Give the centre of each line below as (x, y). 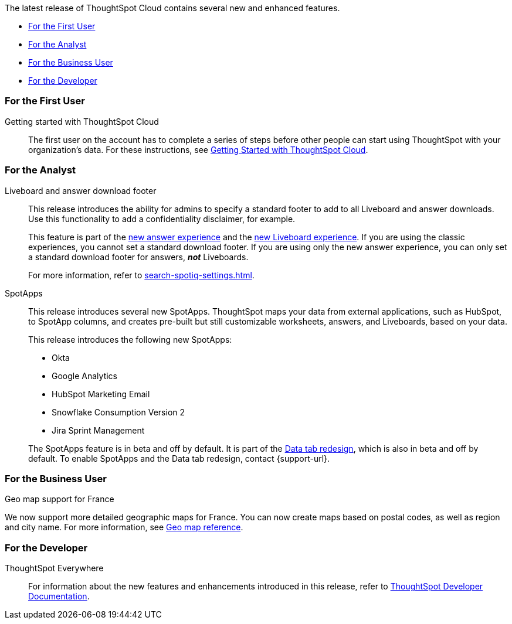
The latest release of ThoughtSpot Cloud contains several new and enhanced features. (172, 8)
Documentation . (59, 596)
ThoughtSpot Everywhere (54, 568)
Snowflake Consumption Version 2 (118, 412)
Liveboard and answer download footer (81, 190)
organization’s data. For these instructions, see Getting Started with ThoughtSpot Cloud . (198, 149)
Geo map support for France (60, 499)
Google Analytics (84, 376)
